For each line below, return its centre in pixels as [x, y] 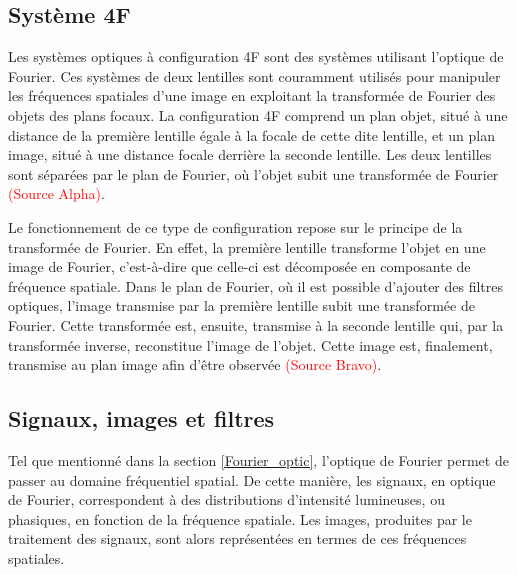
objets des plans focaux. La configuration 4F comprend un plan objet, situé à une [258, 114]
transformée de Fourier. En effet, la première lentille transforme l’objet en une [247, 246]
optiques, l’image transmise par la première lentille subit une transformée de [241, 305]
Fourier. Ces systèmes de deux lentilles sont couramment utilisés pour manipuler [254, 75]
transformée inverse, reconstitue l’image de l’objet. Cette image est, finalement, [250, 344]
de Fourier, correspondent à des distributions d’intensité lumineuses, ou [226, 499]
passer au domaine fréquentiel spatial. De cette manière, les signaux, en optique [252, 479]
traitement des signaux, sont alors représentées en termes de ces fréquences [237, 538]
